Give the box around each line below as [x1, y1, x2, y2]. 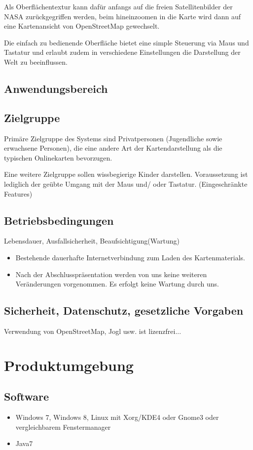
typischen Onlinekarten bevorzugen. [4, 152, 112, 163]
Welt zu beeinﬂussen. [4, 56, 68, 67]
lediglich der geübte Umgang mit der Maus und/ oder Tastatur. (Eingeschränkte [4, 178, 248, 189]
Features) [4, 188, 33, 199]
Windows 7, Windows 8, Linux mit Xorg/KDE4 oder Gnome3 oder [15, 412, 219, 422]
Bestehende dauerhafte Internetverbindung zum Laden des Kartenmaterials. [15, 252, 245, 262]
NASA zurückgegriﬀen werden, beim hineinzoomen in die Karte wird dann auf [4, 11, 241, 21]
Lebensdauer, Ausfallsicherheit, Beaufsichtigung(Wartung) [4, 236, 180, 246]
